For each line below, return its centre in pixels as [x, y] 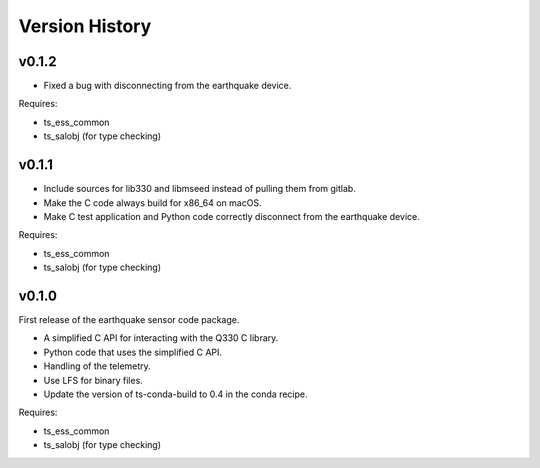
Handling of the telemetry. [97, 366]
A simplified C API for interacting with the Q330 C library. [161, 338]
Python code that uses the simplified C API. [133, 352]
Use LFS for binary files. [93, 380]
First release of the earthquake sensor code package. [129, 319]
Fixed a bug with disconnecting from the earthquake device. [167, 86]
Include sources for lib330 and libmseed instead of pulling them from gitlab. [200, 189]
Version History [85, 26]
